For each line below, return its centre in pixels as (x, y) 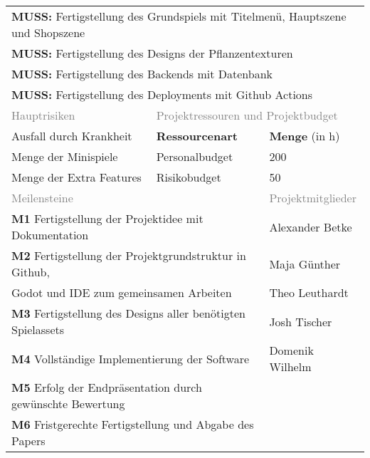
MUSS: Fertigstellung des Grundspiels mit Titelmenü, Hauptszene (179, 16)
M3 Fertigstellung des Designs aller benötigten (128, 313)
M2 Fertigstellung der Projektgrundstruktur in (129, 255)
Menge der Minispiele (65, 156)
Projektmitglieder (313, 198)
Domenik (291, 350)
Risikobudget (189, 177)
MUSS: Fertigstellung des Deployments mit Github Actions (162, 94)
